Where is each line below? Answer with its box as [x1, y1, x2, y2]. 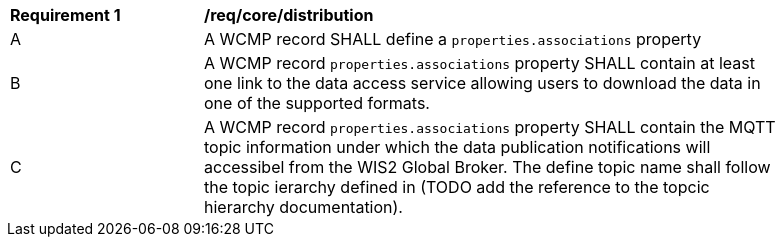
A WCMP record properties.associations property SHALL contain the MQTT [204, 117, 776, 137]
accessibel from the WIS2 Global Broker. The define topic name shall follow [204, 157, 771, 177]
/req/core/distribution [204, 5, 374, 25]
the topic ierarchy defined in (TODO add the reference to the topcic [204, 177, 710, 197]
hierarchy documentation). [204, 197, 403, 217]
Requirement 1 [10, 5, 121, 25]
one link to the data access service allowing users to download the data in [204, 73, 761, 93]
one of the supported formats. [204, 93, 430, 113]
